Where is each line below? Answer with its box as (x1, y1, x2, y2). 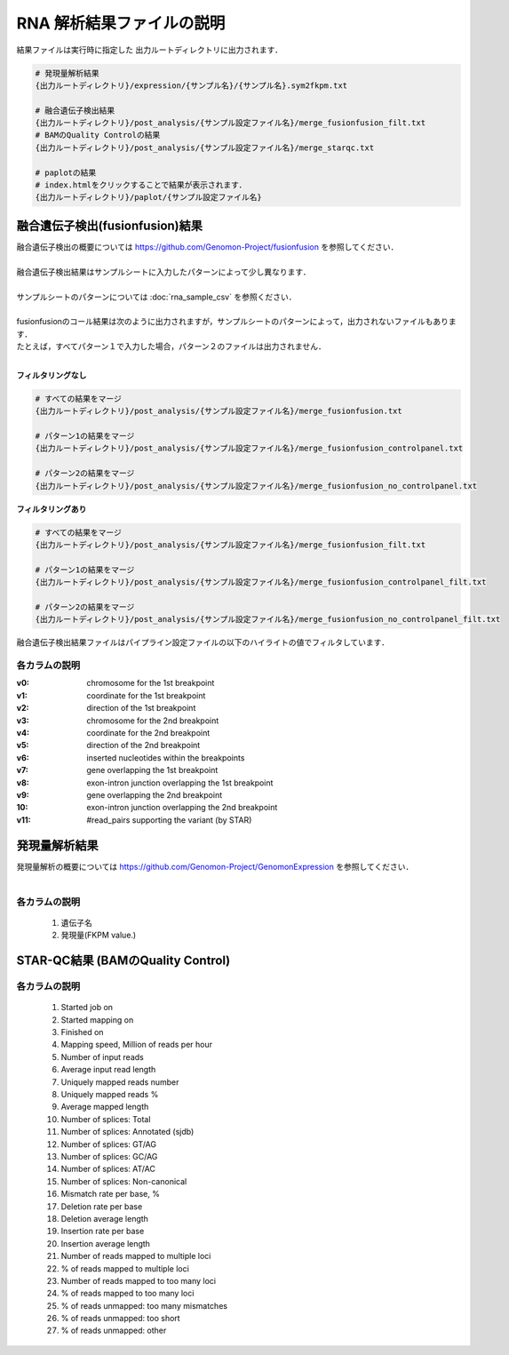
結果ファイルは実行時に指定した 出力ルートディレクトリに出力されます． (16, 44, 283, 55)
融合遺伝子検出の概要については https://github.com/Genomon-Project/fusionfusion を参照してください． (16, 241, 399, 252)
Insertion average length (60, 1238, 151, 1248)
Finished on (60, 1027, 104, 1038)
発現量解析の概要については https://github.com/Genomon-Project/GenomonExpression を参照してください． (16, 861, 414, 872)
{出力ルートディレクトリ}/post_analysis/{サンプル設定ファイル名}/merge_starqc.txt (35, 142, 375, 153)
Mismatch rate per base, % (60, 1189, 160, 1200)
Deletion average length (60, 1213, 148, 1223)
